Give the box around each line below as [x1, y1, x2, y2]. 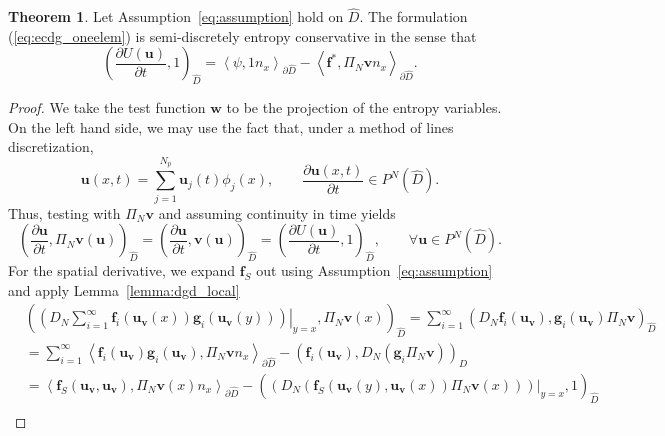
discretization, [8, 136, 94, 157]
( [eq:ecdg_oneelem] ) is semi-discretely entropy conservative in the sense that [8, 25, 477, 46]
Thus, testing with [8, 202, 121, 223]
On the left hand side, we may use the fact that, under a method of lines [8, 116, 454, 137]
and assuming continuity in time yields [158, 202, 396, 223]
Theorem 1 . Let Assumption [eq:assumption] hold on [8, 6, 344, 27]
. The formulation [359, 6, 468, 27]
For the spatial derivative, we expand [8, 259, 236, 280]
